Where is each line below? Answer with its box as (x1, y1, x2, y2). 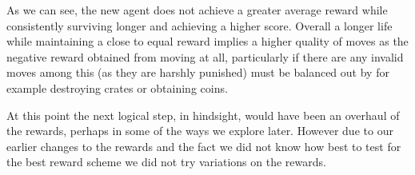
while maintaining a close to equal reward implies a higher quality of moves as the (6, 33, 409, 50)
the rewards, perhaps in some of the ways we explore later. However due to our (6, 122, 393, 139)
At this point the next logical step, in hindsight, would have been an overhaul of (6, 106, 400, 123)
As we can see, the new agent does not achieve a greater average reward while (6, 2, 388, 18)
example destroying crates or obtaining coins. (6, 79, 228, 96)
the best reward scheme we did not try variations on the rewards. (6, 153, 326, 170)
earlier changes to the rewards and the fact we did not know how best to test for (6, 137, 401, 154)
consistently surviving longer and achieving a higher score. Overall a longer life (6, 17, 393, 34)
